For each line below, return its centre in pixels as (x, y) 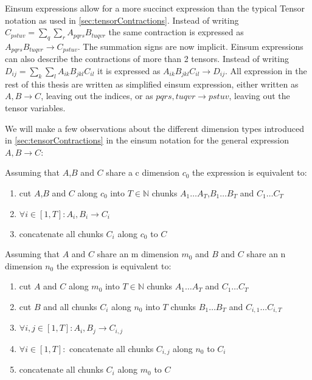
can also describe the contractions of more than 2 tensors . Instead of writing (147, 59)
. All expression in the (266, 71)
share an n (266, 254)
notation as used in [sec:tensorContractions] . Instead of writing (122, 20)
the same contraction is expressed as (176, 32)
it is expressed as (129, 71)
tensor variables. (35, 108)
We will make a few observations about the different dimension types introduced (154, 128)
